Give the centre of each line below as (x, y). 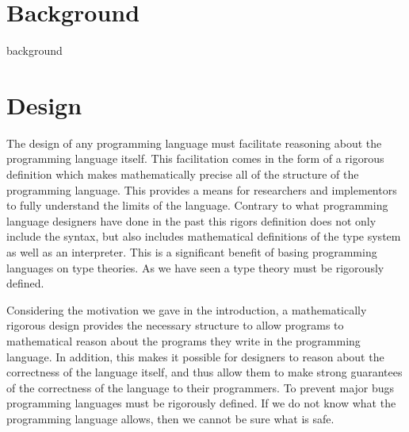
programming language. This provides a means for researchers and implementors (202, 189)
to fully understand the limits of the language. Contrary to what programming (197, 205)
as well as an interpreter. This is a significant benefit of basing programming (192, 252)
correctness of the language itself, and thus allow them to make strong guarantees (204, 372)
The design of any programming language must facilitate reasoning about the (194, 143)
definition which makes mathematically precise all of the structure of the (183, 174)
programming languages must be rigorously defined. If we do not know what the (201, 403)
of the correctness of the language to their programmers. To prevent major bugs (201, 387)
